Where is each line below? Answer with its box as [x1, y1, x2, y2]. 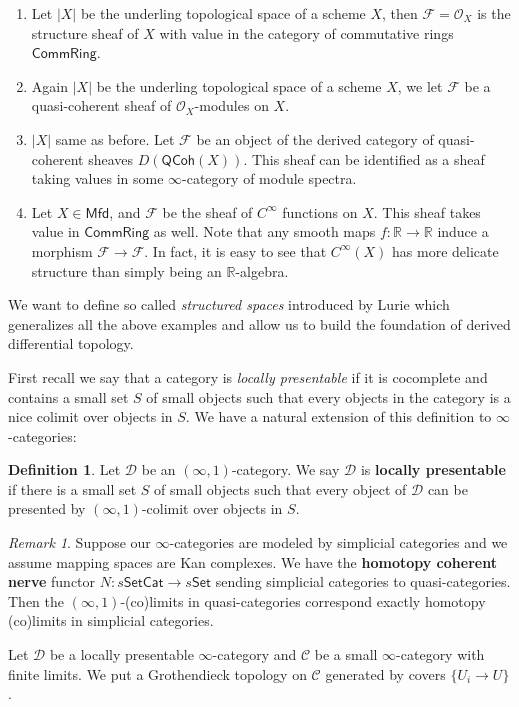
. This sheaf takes [373, 201, 481, 222]
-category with [396, 644, 485, 665]
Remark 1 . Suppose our [8, 532, 151, 553]
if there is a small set [8, 478, 137, 499]
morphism [31, 240, 93, 261]
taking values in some [31, 168, 164, 189]
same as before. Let [55, 128, 175, 149]
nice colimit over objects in [8, 406, 173, 427]
